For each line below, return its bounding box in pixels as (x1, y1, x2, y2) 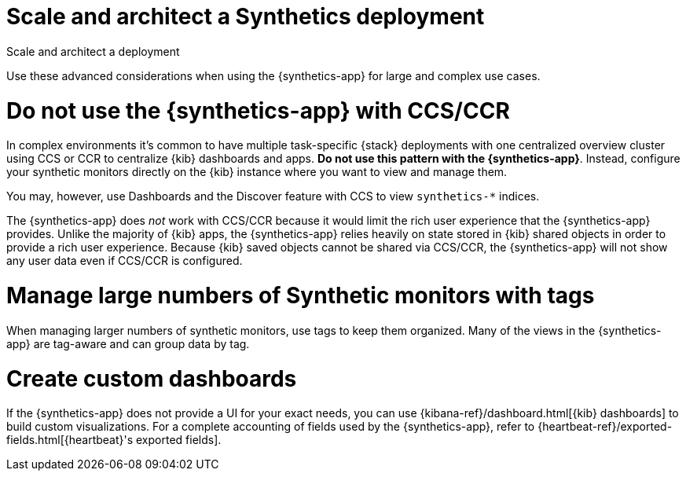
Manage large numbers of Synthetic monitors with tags (6, 282, 595, 309)
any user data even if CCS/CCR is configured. (6, 254, 243, 268)
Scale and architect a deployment (6, 44, 180, 58)
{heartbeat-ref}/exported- (537, 420, 673, 434)
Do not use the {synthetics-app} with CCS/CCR (6, 97, 510, 124)
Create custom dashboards (6, 365, 297, 392)
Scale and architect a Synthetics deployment (6, 3, 485, 30)
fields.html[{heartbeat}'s (6, 433, 134, 447)
